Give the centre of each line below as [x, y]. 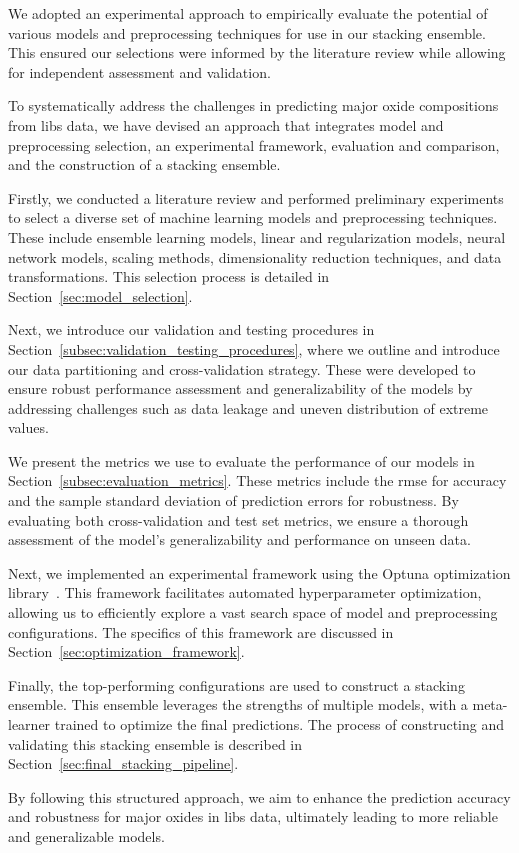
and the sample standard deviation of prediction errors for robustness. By [233, 500]
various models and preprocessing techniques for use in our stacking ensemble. [247, 32]
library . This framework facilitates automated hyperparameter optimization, [245, 592]
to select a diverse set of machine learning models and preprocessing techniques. [253, 217]
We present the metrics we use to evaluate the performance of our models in [241, 460]
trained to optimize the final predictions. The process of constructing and [279, 724]
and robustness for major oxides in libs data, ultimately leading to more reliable [253, 816]
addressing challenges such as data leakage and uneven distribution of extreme [248, 407]
